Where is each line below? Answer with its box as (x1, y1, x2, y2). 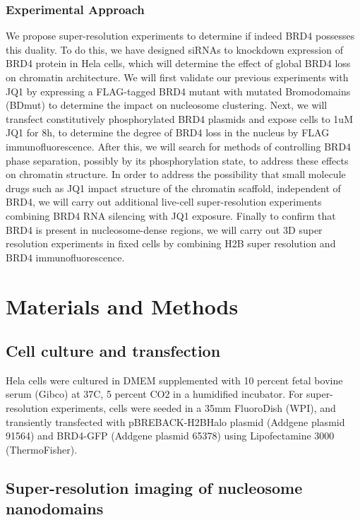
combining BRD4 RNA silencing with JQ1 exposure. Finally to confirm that (6, 208, 336, 223)
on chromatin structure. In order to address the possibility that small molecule (6, 167, 346, 182)
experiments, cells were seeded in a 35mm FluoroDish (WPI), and (51, 401, 336, 415)
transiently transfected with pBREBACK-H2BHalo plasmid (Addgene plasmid (6, 414, 345, 429)
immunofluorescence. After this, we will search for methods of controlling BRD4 (6, 138, 352, 153)
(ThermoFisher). (6, 442, 78, 456)
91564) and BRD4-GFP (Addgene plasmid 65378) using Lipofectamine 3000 (6, 428, 335, 443)
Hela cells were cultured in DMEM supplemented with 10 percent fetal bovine (6, 372, 343, 387)
